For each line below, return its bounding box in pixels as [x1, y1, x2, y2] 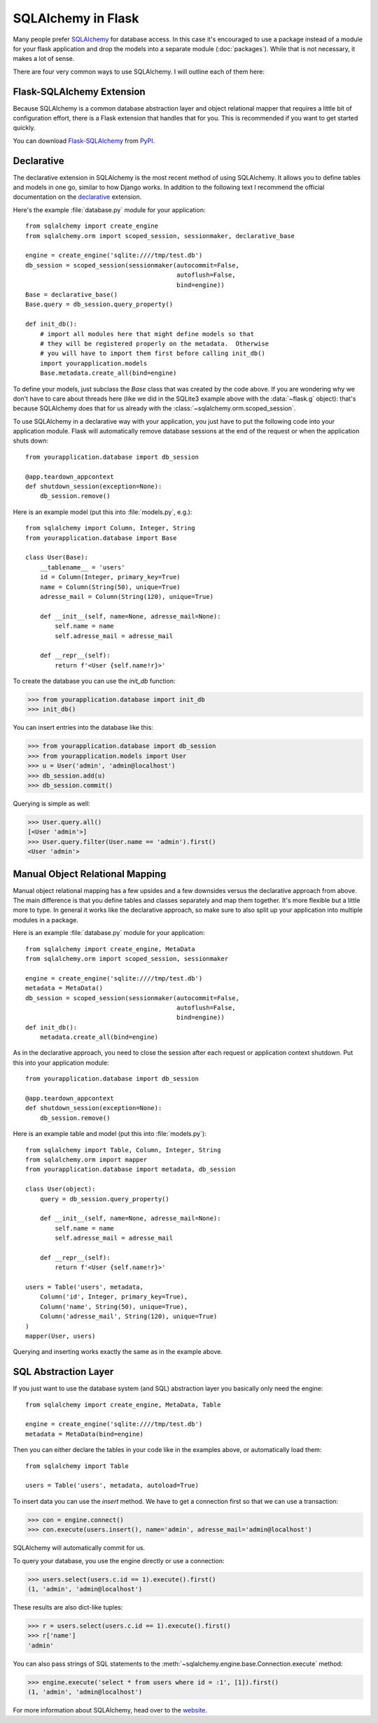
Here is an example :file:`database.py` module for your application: [13, 929, 205, 937]
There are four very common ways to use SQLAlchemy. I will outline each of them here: [13, 67, 265, 76]
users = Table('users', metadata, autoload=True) [25, 1481, 199, 1490]
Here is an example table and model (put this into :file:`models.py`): [13, 1130, 206, 1138]
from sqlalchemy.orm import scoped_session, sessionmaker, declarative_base [25, 232, 295, 240]
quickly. [13, 123, 36, 132]
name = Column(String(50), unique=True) [39, 583, 181, 591]
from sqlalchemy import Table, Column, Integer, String [25, 1146, 221, 1154]
